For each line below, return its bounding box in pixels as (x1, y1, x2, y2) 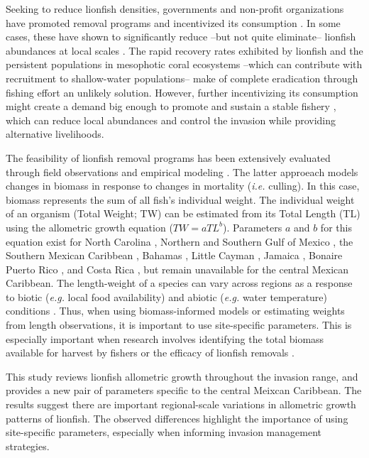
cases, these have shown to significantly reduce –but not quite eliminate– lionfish (6, 29, 356, 44)
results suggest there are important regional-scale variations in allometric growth (6, 397, 356, 412)
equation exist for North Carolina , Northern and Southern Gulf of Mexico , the (6, 234, 353, 249)
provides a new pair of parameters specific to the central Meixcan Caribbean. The (6, 383, 362, 398)
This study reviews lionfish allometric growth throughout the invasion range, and (6, 369, 358, 383)
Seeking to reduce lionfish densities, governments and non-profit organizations (6, 1, 344, 16)
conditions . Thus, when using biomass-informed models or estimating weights (6, 303, 345, 318)
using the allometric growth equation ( (6, 219, 173, 234)
